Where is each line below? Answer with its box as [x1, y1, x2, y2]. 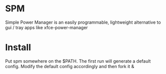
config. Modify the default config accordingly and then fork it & [5, 63, 134, 69]
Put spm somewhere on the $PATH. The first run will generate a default [5, 58, 151, 64]
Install [5, 42, 31, 53]
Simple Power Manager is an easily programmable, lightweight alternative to [5, 19, 161, 25]
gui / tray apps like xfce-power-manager [5, 24, 88, 30]
